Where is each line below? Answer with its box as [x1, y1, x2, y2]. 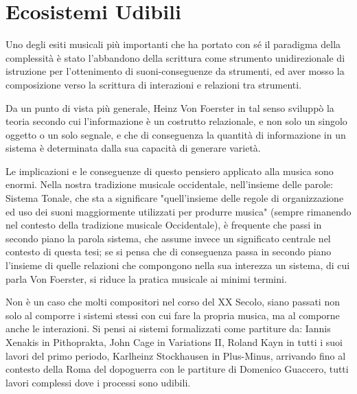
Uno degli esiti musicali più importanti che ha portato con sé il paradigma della [5, 37, 341, 51]
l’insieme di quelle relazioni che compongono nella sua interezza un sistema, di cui [5, 258, 350, 273]
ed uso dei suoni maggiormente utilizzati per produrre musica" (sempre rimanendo [5, 204, 352, 218]
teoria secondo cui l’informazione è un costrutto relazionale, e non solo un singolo [5, 114, 347, 128]
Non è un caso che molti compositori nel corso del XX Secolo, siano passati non [5, 294, 340, 309]
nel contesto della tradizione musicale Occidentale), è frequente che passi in [5, 218, 322, 232]
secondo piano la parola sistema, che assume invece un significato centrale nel [5, 231, 331, 245]
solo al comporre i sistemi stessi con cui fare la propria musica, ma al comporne [5, 308, 340, 322]
